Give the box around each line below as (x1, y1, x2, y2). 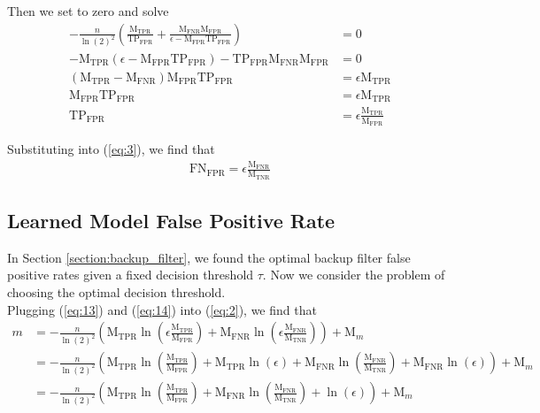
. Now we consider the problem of (262, 265, 445, 284)
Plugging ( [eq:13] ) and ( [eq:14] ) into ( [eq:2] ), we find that (7, 300, 317, 318)
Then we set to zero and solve (7, 2, 169, 19)
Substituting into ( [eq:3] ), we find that (7, 140, 215, 158)
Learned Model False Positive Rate (7, 207, 336, 233)
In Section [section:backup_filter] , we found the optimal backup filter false (7, 248, 411, 266)
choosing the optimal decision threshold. (7, 283, 226, 301)
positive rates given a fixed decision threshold (7, 265, 254, 284)
